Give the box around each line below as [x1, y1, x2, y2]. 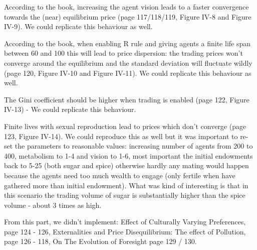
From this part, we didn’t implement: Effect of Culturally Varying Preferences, [4, 216, 246, 227]
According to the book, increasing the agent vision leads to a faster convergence [4, 2, 249, 12]
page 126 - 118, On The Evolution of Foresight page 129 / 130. [4, 236, 197, 246]
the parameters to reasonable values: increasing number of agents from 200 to [15, 141, 253, 151]
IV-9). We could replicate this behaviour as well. [4, 21, 153, 32]
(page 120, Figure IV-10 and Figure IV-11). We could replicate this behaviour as [4, 67, 251, 78]
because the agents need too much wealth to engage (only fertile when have [4, 170, 235, 180]
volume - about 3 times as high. [4, 199, 102, 210]
